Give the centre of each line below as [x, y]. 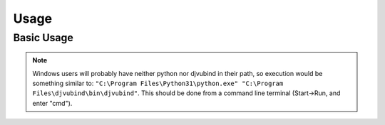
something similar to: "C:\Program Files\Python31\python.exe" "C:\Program [158, 83]
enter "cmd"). [52, 103]
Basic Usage [43, 38]
